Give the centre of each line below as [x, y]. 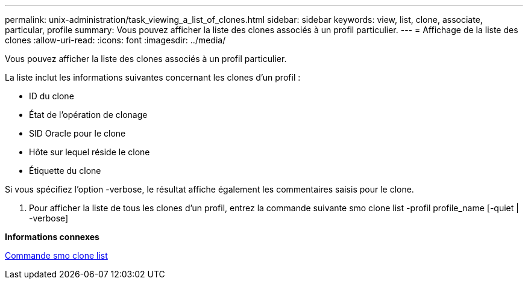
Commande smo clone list [56, 255]
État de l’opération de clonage [88, 115]
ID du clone [52, 96]
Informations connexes [52, 237]
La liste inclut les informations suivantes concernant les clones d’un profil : [153, 77]
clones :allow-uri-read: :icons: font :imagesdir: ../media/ [115, 40]
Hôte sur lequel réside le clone [90, 152]
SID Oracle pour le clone [77, 133]
